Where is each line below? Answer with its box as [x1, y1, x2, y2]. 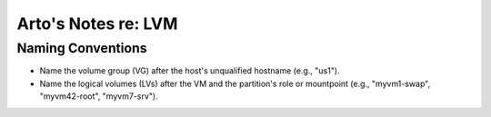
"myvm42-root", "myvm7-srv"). [39, 91, 158, 102]
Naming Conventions [16, 40, 147, 56]
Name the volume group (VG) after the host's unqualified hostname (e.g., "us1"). [39, 65, 340, 76]
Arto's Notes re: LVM [16, 14, 178, 34]
